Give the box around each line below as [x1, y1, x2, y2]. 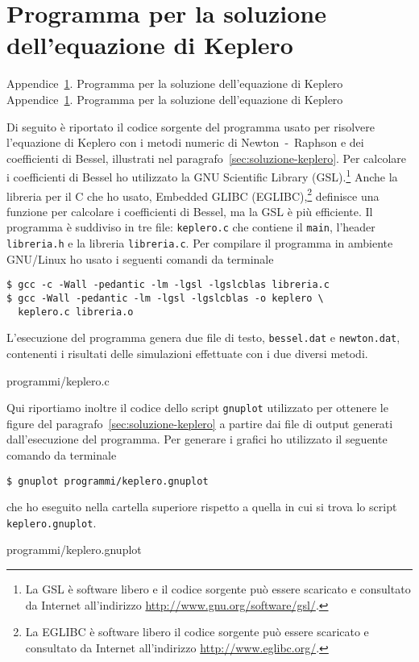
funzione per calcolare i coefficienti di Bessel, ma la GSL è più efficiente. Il [6, 202, 373, 219]
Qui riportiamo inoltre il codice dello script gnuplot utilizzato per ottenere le [6, 399, 388, 416]
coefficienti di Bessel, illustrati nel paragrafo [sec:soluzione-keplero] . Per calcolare [6, 149, 407, 166]
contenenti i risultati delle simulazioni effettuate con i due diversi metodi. [6, 344, 368, 361]
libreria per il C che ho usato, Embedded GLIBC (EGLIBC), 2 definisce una [6, 185, 380, 204]
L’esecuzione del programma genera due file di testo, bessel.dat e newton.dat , [6, 329, 400, 346]
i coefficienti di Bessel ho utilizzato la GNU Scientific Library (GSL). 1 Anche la [6, 166, 398, 185]
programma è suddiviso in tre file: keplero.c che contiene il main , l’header [6, 219, 375, 235]
